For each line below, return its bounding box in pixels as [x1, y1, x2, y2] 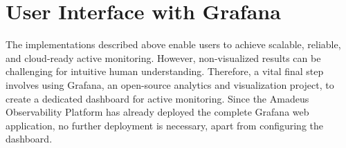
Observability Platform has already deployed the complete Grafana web [6, 105, 309, 119]
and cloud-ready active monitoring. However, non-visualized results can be [6, 50, 321, 65]
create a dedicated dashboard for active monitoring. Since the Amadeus [6, 91, 309, 105]
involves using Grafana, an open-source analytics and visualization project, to [6, 77, 334, 92]
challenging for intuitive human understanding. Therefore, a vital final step [6, 64, 324, 78]
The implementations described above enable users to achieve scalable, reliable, [6, 37, 341, 52]
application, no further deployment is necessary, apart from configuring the [6, 118, 324, 132]
